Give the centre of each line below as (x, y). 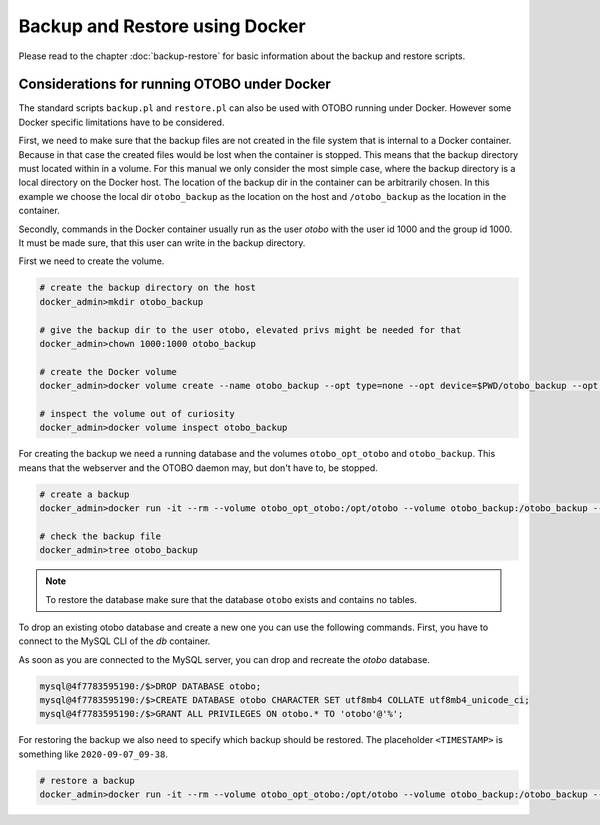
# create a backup (84, 494)
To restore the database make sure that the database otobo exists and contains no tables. (231, 599)
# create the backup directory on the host (148, 288)
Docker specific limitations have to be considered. (121, 122)
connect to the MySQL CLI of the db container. (114, 641)
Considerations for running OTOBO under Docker (174, 84)
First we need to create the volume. (91, 261)
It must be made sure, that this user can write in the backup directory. (162, 242)
